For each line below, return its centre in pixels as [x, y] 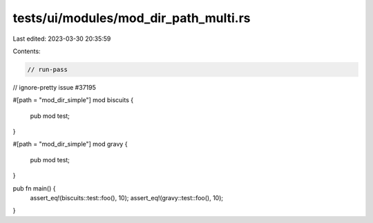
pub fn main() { [34, 188]
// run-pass [48, 69]
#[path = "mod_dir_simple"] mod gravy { [70, 144]
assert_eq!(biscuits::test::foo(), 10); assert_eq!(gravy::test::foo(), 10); [127, 198]
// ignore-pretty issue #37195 [54, 87]
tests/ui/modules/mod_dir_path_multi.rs [132, 18]
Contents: [27, 51]
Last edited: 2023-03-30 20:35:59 [62, 39]
